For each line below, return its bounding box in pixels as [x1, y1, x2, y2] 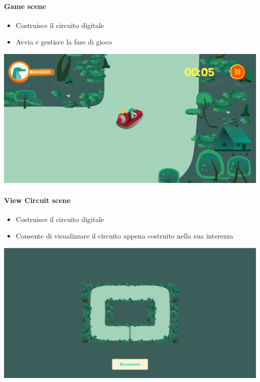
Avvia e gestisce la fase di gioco [15, 36, 112, 47]
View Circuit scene [4, 194, 71, 205]
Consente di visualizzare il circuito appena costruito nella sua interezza [15, 230, 233, 241]
